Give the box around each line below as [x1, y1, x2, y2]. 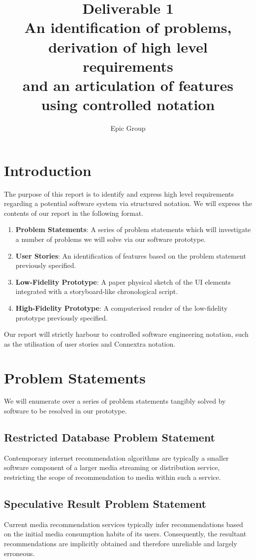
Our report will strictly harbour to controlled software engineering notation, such [4, 329, 249, 339]
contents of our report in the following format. [4, 207, 143, 218]
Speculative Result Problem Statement [4, 496, 206, 511]
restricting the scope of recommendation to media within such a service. [4, 472, 221, 482]
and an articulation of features [23, 75, 233, 95]
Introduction [4, 160, 92, 180]
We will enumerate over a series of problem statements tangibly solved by [4, 396, 226, 406]
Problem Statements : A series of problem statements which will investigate [15, 224, 251, 235]
